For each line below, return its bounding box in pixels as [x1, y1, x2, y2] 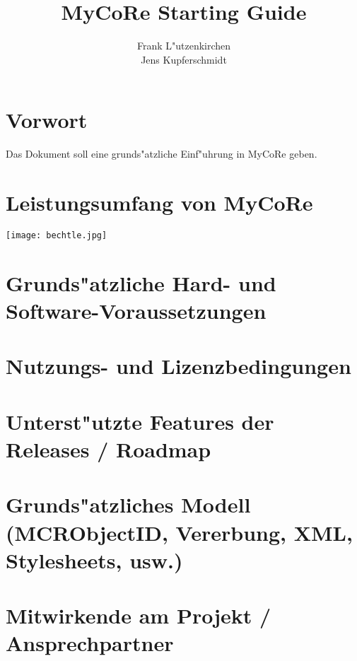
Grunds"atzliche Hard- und [6, 268, 276, 297]
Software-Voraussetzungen [6, 296, 267, 324]
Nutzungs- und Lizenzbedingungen [6, 351, 351, 380]
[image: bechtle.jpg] [6, 230, 107, 240]
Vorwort [6, 105, 88, 134]
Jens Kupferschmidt [141, 52, 227, 66]
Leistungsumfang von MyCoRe [6, 188, 313, 217]
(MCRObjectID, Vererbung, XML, [6, 517, 353, 546]
